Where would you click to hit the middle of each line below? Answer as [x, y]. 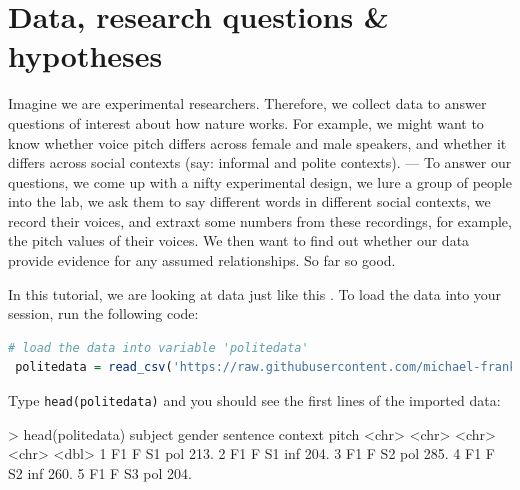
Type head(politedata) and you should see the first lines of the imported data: [254, 400]
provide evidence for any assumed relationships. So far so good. [202, 260]
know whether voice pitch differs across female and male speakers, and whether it [257, 142]
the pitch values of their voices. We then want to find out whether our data [239, 240]
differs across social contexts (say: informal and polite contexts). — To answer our [260, 162]
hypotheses [85, 55]
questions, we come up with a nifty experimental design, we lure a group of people [260, 181]
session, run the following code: [103, 313]
